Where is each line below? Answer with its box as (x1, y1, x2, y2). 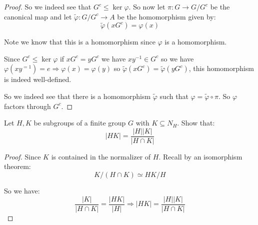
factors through (4, 100, 51, 111)
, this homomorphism (188, 63, 254, 73)
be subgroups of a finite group (33, 117, 126, 128)
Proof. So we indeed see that (4, 1, 91, 11)
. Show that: (177, 117, 215, 128)
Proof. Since (4, 151, 41, 161)
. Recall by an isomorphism (158, 151, 242, 161)
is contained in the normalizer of (51, 151, 151, 161)
